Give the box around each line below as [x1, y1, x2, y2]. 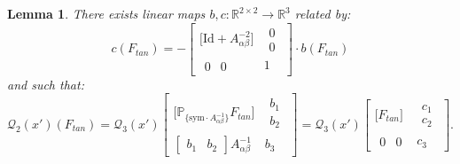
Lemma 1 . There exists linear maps [7, 4, 206, 22]
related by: [294, 4, 351, 22]
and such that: [7, 74, 84, 93]
